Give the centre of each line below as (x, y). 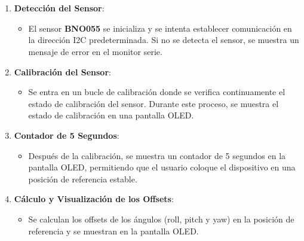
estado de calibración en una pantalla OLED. (111, 115)
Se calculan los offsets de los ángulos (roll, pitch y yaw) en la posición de (161, 219)
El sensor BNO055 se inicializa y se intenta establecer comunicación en (160, 28)
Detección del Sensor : (59, 8)
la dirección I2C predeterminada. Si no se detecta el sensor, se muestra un (164, 40)
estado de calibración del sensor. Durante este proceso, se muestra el (153, 103)
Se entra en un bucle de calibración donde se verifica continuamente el (157, 92)
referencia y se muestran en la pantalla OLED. (113, 231)
